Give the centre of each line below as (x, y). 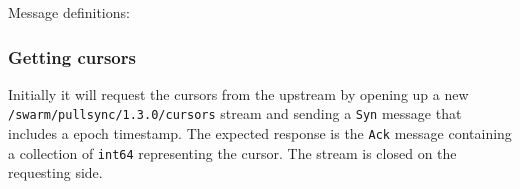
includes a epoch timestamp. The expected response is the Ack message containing (260, 133)
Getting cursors (72, 56)
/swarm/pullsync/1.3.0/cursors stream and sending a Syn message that (235, 113)
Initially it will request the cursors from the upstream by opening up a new (238, 93)
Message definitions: (69, 12)
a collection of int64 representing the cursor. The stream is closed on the (232, 152)
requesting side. (55, 172)
